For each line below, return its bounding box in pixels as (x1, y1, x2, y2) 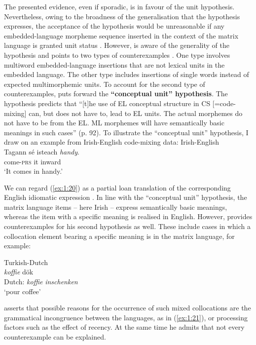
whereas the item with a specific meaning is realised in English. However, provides (4, 211, 253, 222)
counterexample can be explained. (4, 332, 106, 342)
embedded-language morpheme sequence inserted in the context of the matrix (4, 30, 239, 40)
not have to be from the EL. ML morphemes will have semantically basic (4, 117, 224, 128)
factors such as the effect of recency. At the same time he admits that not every (4, 322, 245, 332)
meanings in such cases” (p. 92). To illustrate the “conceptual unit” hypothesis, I (4, 127, 249, 137)
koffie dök (4, 267, 34, 277)
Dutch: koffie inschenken (4, 276, 78, 287)
